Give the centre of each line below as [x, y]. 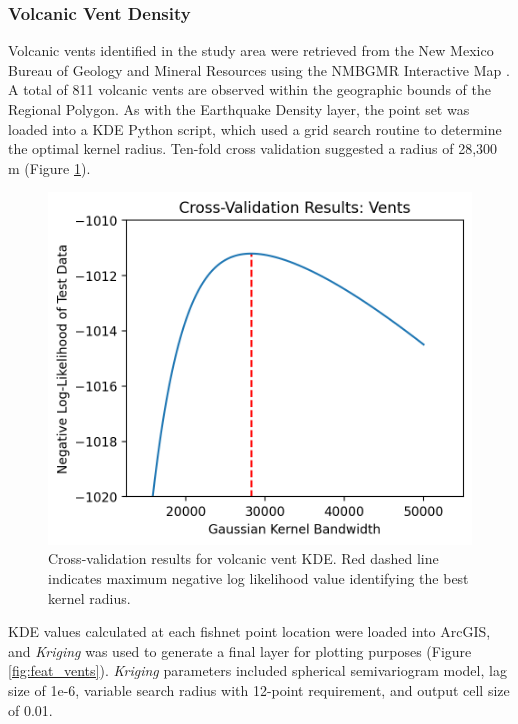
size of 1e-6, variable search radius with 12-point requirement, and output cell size [259, 689]
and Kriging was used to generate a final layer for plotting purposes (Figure [240, 650]
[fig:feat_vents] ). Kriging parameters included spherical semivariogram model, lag [257, 670]
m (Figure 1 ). [49, 167]
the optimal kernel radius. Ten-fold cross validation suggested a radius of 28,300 [253, 148]
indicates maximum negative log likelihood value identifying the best [258, 577]
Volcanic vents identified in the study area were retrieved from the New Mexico [251, 50]
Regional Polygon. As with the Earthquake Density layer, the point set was [239, 109]
